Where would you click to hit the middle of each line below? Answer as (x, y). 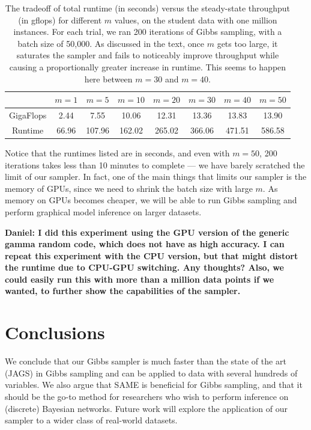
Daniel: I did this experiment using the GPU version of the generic (147, 232)
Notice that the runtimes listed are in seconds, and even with (117, 152)
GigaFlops (28, 115)
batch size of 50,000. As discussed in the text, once (111, 43)
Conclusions (55, 332)
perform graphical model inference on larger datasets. (103, 211)
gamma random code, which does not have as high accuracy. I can (145, 244)
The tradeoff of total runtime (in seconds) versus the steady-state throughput (148, 8)
